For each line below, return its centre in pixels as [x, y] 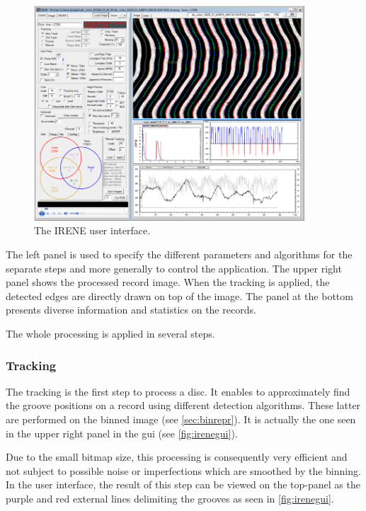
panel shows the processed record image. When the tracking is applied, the [168, 282]
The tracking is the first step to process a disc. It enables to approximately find [178, 391]
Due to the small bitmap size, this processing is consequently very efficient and [177, 457]
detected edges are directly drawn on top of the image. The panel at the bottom [179, 295]
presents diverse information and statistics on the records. [131, 310]
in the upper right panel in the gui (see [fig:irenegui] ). [122, 433]
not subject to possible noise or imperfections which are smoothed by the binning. [183, 470]
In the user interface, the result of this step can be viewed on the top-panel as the [183, 484]
